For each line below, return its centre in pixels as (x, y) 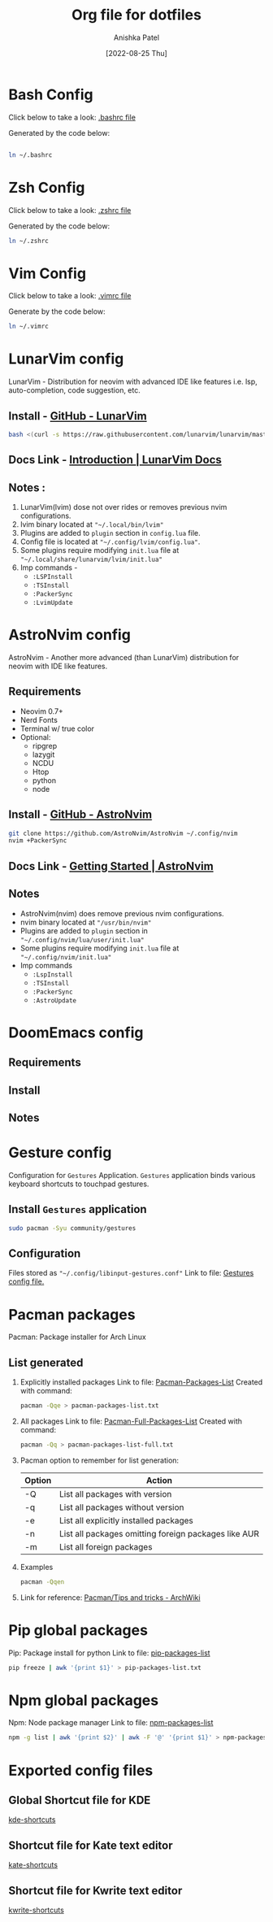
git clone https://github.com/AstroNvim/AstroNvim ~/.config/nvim (123, 833)
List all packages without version (122, 1507)
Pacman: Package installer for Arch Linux (77, 1337)
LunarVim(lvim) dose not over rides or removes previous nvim (123, 507)
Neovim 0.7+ (41, 711)
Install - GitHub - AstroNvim (80, 815)
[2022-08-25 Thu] (136, 53)
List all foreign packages (106, 1546)
